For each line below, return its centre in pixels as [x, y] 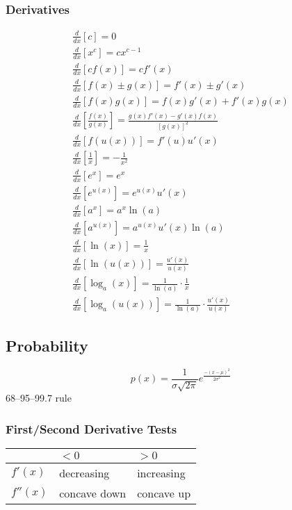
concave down [93, 493]
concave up [164, 493]
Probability [47, 345]
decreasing [84, 472]
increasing [161, 472]
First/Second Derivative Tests [91, 428]
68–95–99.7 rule [39, 398]
